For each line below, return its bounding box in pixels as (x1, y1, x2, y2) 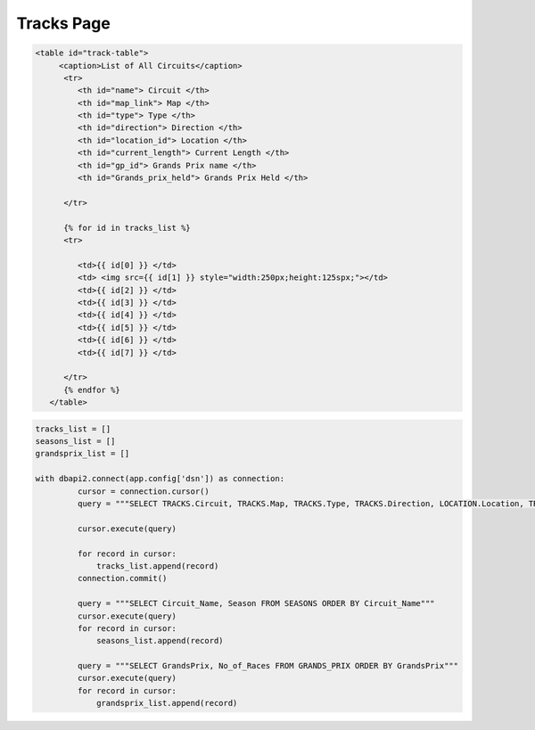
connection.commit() (77, 573, 168, 584)
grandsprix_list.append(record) (96, 698, 238, 709)
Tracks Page (16, 13, 111, 33)
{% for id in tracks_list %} (63, 223, 191, 233)
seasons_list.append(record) (96, 636, 224, 646)
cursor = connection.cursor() (77, 486, 210, 496)
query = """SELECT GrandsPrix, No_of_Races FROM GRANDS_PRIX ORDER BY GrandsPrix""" (77, 660, 459, 671)
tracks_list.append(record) (96, 561, 219, 570)
